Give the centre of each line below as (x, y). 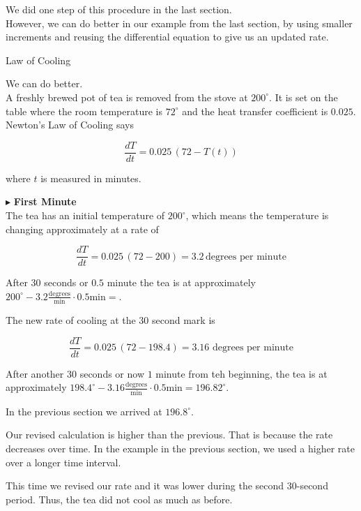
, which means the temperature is (257, 215)
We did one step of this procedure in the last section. (119, 9)
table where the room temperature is (84, 111)
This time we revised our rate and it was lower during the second (145, 486)
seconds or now (112, 373)
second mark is (184, 320)
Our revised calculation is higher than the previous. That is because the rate (169, 435)
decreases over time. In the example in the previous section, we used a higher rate (180, 448)
